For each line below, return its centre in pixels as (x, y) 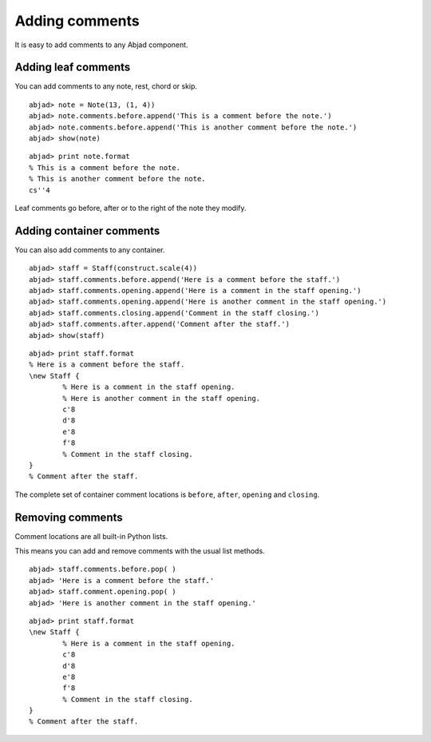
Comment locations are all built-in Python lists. (91, 536)
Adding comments (77, 21)
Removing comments (69, 517)
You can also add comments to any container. (90, 250)
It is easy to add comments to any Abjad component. (101, 45)
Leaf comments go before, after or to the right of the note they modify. (130, 208)
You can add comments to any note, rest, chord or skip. (106, 86)
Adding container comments (87, 230)
